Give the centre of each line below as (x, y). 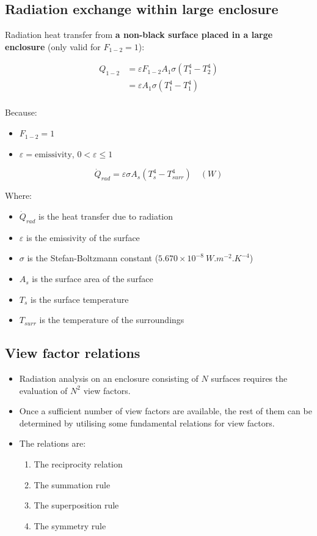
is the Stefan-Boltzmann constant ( (93, 258)
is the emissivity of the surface (83, 237)
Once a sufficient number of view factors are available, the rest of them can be (166, 411)
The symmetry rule (70, 525)
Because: (21, 112)
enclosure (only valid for (53, 46)
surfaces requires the (249, 378)
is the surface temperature (80, 299)
